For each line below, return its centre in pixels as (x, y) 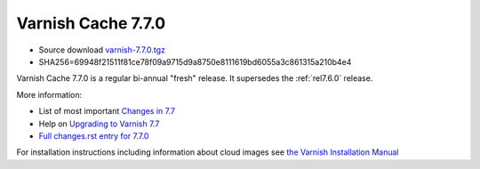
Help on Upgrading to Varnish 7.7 (99, 124)
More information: (49, 94)
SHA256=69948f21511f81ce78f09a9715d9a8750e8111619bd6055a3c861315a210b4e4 (195, 61)
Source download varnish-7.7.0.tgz (102, 50)
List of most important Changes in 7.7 (107, 111)
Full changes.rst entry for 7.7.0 (94, 136)
